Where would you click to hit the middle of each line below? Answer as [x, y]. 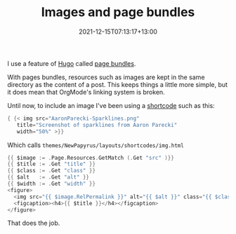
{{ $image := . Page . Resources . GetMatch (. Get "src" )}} [91, 158]
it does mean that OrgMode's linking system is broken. [86, 92]
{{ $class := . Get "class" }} [52, 171]
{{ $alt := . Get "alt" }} [48, 177]
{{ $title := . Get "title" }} [52, 164]
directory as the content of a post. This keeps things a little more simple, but [118, 84]
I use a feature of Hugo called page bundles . [72, 63]
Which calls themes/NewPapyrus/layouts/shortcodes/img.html [96, 145]
